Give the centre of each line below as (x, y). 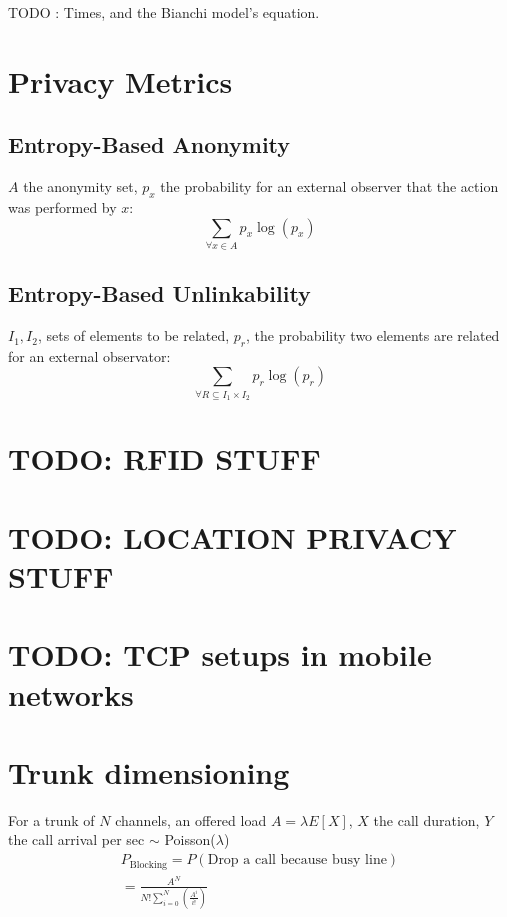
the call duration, (426, 819)
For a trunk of (51, 819)
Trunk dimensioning (149, 771)
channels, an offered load (191, 819)
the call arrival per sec (76, 839)
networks (71, 693)
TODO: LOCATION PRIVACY (232, 536)
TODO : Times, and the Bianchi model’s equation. (164, 12)
